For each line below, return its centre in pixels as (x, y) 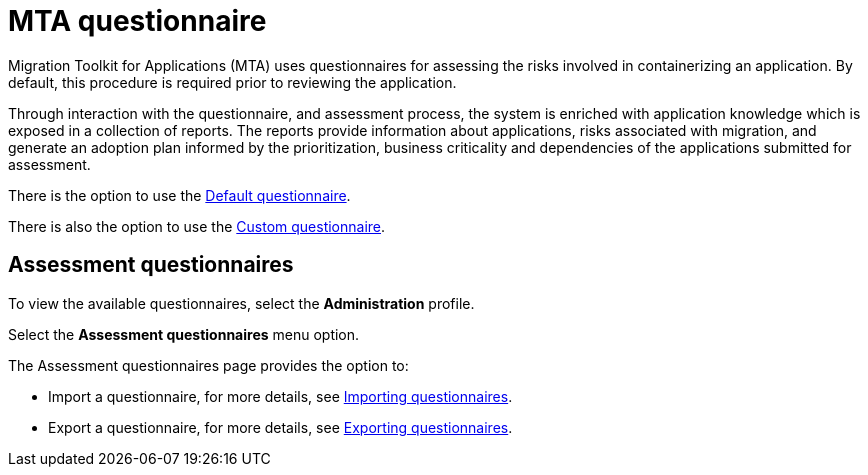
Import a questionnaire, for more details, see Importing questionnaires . (280, 396)
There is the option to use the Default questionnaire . (179, 195)
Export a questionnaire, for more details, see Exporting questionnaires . (280, 427)
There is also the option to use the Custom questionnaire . (197, 226)
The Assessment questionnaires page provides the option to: (208, 365)
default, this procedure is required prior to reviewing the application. (232, 82)
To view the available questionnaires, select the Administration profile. (241, 303)
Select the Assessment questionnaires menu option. (184, 334)
